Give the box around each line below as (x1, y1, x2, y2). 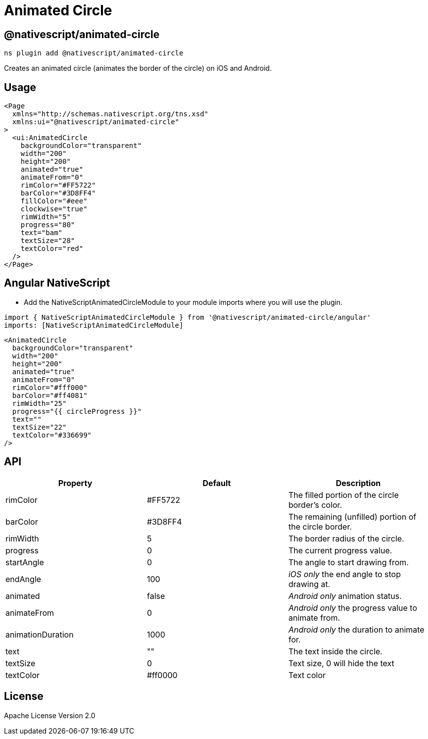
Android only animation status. (288, 591, 402, 601)
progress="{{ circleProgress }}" (12, 407, 142, 415)
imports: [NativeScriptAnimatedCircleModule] (4, 321, 184, 329)
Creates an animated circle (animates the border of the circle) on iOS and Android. (4, 64, 272, 73)
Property (58, 478, 93, 488)
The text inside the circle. (288, 646, 382, 656)
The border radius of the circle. (288, 533, 404, 543)
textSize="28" (20, 237, 75, 245)
